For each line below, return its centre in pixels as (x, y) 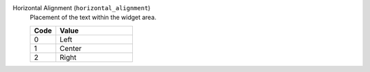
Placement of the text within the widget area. (93, 18)
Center (71, 48)
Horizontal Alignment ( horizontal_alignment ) (82, 8)
